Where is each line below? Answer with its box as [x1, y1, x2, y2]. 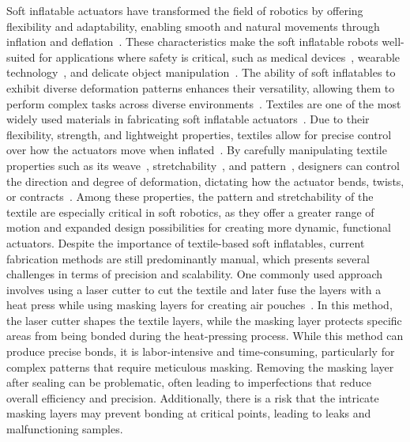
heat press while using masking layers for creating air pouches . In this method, [6, 297, 393, 313]
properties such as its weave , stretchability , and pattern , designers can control [6, 157, 400, 173]
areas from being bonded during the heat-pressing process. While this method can [6, 327, 404, 344]
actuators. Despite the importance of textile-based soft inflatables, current [6, 234, 365, 251]
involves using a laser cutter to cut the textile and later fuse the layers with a [6, 281, 382, 297]
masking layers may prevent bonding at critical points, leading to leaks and [6, 405, 371, 421]
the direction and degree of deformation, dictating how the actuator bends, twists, [6, 172, 404, 189]
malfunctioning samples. [6, 421, 123, 437]
